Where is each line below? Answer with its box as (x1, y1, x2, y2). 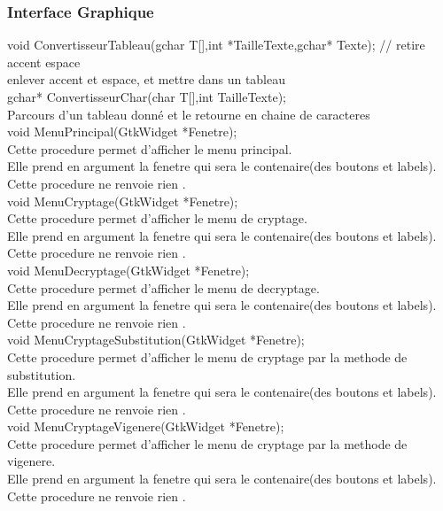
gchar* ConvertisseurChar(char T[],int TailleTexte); (7, 88, 286, 105)
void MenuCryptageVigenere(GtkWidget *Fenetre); (7, 417, 284, 436)
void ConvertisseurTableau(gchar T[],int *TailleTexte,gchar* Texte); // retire (7, 35, 425, 54)
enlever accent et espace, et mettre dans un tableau (7, 70, 286, 89)
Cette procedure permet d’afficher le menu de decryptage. (7, 278, 320, 297)
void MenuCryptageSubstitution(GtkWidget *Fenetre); (7, 330, 305, 349)
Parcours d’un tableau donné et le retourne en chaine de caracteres (7, 105, 370, 123)
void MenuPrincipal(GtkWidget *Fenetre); (7, 122, 237, 141)
